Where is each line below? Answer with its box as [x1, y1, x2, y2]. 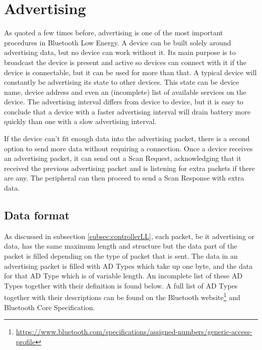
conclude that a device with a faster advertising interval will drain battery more [4, 106, 251, 116]
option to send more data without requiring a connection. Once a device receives [4, 143, 253, 153]
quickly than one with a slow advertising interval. [4, 116, 157, 127]
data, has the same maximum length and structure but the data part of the [4, 241, 237, 251]
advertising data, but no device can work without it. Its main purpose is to [4, 47, 236, 57]
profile [16, 336, 35, 346]
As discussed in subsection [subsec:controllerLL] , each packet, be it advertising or [4, 230, 255, 241]
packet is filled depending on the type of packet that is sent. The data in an [4, 251, 238, 261]
